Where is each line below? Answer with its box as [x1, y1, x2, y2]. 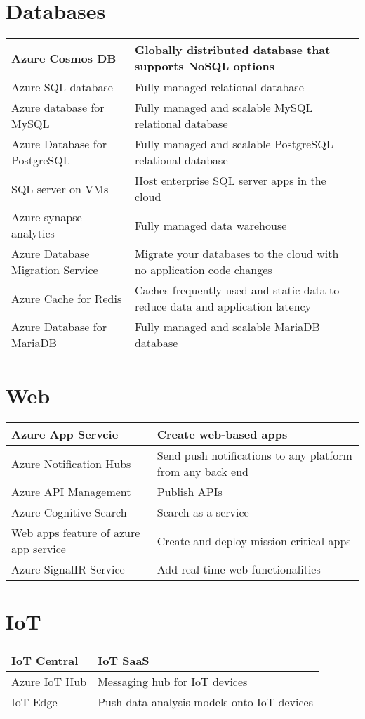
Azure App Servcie [11, 426, 119, 443]
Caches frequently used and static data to [134, 282, 340, 299]
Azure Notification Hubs [11, 455, 131, 472]
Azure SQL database [11, 79, 113, 96]
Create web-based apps [157, 426, 288, 443]
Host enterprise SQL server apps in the [134, 172, 326, 189]
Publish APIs [157, 484, 223, 500]
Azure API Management [11, 484, 131, 500]
